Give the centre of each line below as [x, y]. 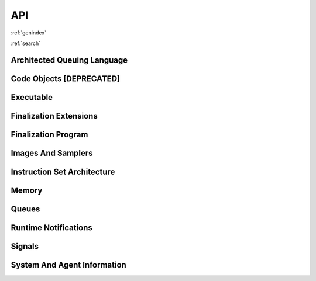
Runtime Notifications [52, 228]
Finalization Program [49, 134]
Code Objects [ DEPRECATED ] [66, 79]
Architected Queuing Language [69, 60]
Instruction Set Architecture [63, 171]
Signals [25, 246]
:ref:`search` [26, 43]
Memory [27, 190]
